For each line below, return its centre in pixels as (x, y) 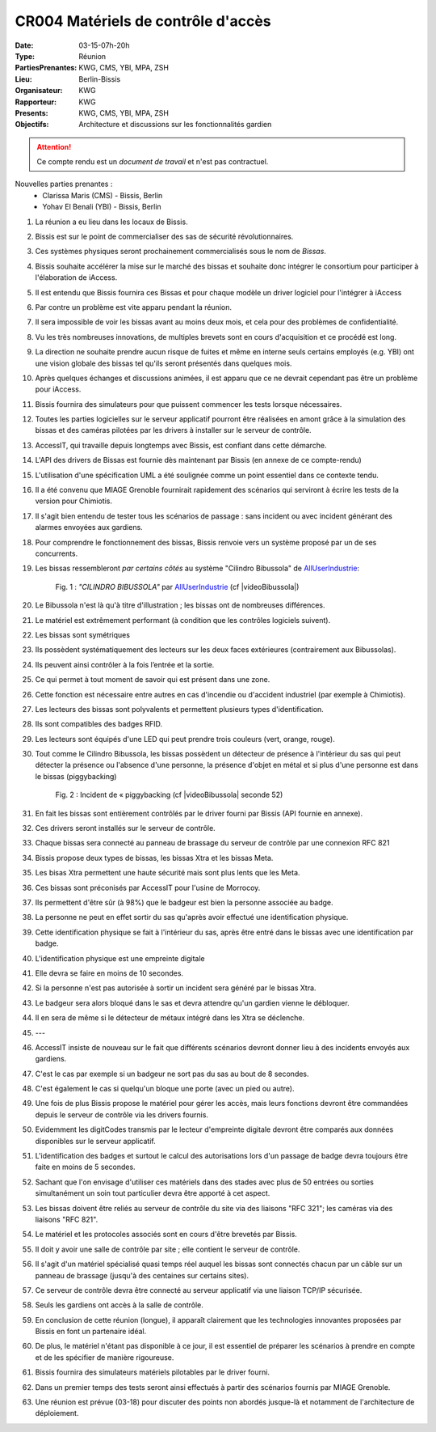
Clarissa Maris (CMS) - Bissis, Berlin (103, 195)
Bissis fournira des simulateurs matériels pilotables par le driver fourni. (153, 1372)
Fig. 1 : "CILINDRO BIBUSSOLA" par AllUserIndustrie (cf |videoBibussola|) (177, 587)
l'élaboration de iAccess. (76, 278)
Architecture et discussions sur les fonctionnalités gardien (175, 125)
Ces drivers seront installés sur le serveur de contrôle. (125, 828)
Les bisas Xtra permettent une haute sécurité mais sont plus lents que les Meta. (168, 873)
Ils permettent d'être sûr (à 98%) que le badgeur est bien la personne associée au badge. (184, 902)
